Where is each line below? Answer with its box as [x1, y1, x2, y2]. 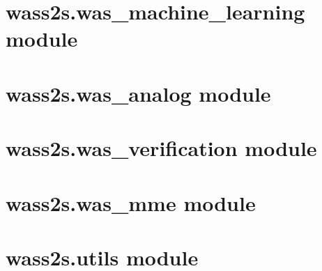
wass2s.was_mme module [6, 188, 256, 217]
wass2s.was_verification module [6, 134, 317, 162]
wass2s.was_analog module [6, 79, 271, 107]
